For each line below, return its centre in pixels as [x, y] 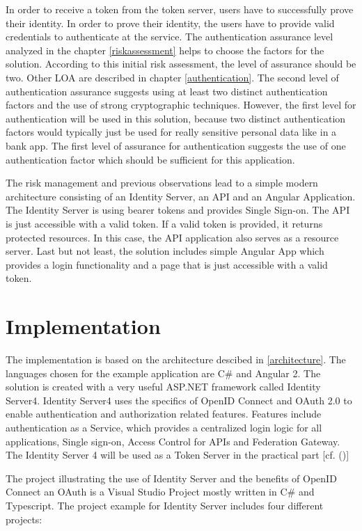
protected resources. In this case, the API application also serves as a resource [172, 237]
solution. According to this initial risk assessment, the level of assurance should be [181, 64]
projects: [24, 519]
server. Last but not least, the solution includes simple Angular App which [165, 251]
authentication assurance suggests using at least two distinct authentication [167, 91]
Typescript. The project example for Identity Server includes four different [165, 505]
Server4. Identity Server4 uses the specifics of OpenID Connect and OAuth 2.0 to [179, 400]
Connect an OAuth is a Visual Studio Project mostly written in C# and [160, 492]
